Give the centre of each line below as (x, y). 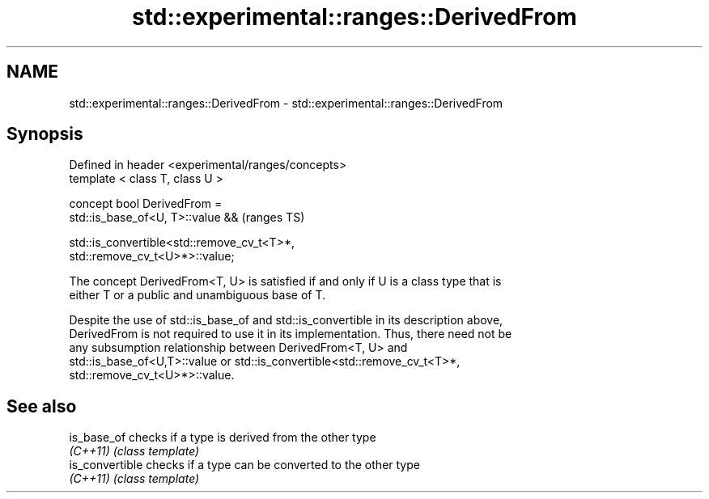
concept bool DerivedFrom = (146, 204)
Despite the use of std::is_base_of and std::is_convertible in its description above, (286, 320)
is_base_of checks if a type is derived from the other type (223, 438)
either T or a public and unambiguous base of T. (197, 295)
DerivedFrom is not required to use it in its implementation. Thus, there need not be (291, 334)
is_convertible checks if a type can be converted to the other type (244, 465)
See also (42, 406)
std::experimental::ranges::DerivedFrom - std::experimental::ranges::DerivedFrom (286, 103)
